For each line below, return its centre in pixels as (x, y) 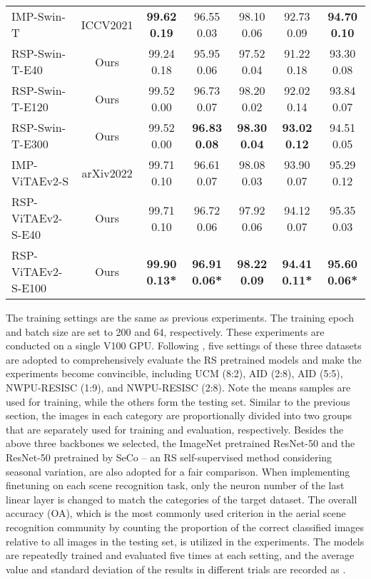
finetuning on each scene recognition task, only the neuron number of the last (175, 485)
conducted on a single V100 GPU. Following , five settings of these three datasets (184, 345)
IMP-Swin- (39, 16)
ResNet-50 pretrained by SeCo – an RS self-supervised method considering (169, 457)
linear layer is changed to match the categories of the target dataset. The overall (182, 499)
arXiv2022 (107, 173)
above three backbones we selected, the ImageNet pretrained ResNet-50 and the (181, 443)
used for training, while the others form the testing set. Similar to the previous (178, 401)
